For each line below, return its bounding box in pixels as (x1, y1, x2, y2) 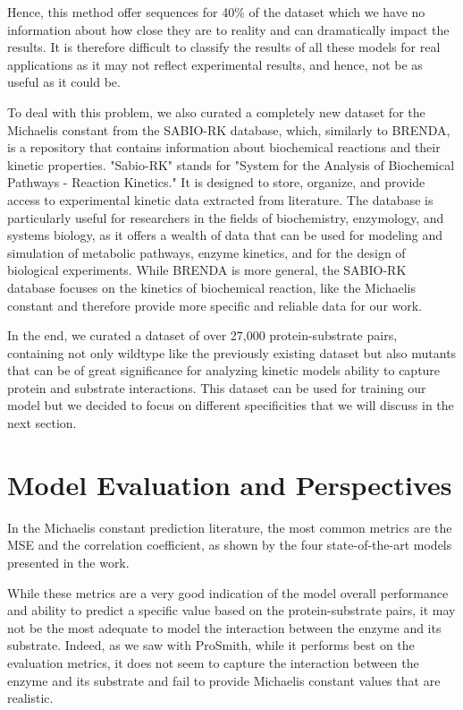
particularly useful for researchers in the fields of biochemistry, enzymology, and (7, 208, 444, 227)
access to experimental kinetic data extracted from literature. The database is (7, 190, 434, 209)
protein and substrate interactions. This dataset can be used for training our (7, 378, 426, 397)
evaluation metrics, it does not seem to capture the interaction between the (7, 653, 419, 672)
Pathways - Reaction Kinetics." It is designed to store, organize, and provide (7, 173, 425, 192)
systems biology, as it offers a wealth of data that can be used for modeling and (7, 226, 443, 244)
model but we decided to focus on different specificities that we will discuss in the (7, 396, 454, 415)
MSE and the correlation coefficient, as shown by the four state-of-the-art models (7, 535, 452, 554)
